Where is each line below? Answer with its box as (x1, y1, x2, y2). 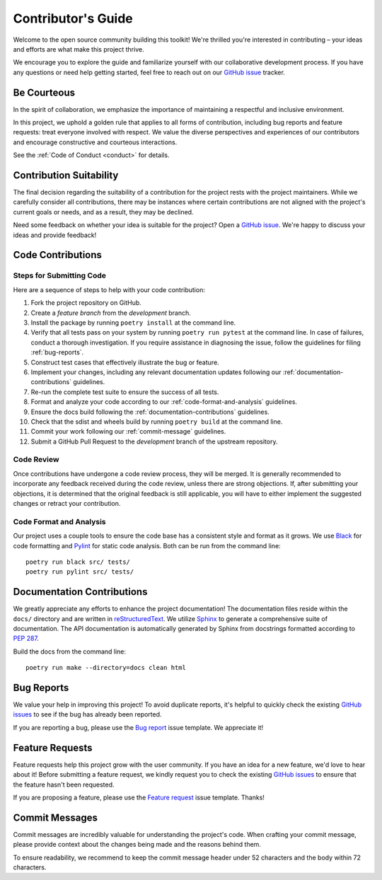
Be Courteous (13, 86, 76, 98)
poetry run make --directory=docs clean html (25, 664, 187, 672)
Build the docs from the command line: (13, 647, 127, 656)
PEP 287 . (13, 634, 39, 643)
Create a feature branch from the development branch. (30, 308, 191, 317)
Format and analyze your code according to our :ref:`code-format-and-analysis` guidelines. (30, 398, 297, 406)
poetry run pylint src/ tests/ (25, 568, 134, 576)
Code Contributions (13, 249, 103, 261)
